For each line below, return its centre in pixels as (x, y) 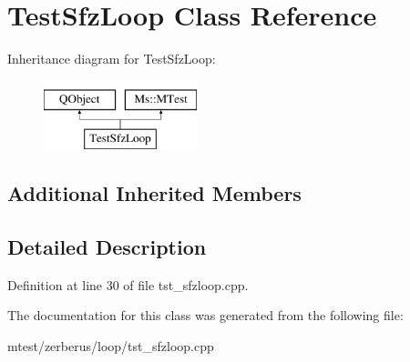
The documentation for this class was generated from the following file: (205, 315)
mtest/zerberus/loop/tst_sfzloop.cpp (111, 346)
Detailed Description (107, 247)
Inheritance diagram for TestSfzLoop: (112, 59)
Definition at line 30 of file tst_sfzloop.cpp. (128, 284)
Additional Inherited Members (154, 193)
